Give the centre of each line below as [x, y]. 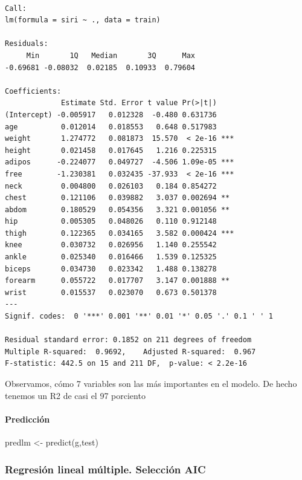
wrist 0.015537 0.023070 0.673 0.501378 [111, 292]
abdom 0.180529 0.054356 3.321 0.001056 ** [117, 209]
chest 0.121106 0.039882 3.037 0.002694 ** [117, 198]
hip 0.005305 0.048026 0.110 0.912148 [111, 222]
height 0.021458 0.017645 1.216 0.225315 [111, 150]
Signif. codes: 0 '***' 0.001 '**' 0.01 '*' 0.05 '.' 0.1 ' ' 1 [139, 316]
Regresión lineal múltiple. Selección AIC [105, 469]
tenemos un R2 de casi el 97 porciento [75, 395]
